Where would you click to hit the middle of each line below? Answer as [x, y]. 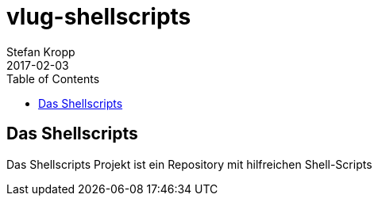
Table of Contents [53, 78]
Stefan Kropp [41, 51]
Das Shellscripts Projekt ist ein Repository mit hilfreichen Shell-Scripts [189, 164]
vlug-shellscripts [99, 17]
